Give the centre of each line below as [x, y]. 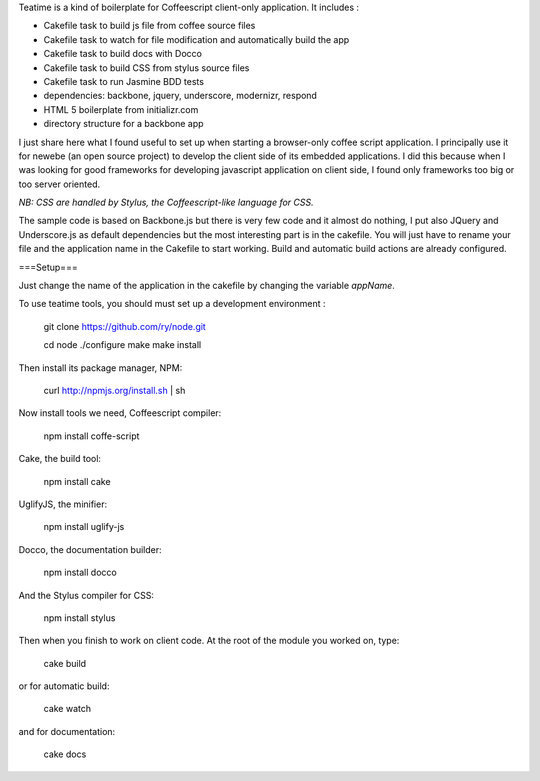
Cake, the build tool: [60, 459]
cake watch [67, 709]
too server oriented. [59, 184]
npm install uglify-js [84, 527]
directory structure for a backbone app [123, 124]
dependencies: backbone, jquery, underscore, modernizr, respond [180, 96]
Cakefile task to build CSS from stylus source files [146, 67]
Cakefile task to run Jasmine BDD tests [124, 81]
